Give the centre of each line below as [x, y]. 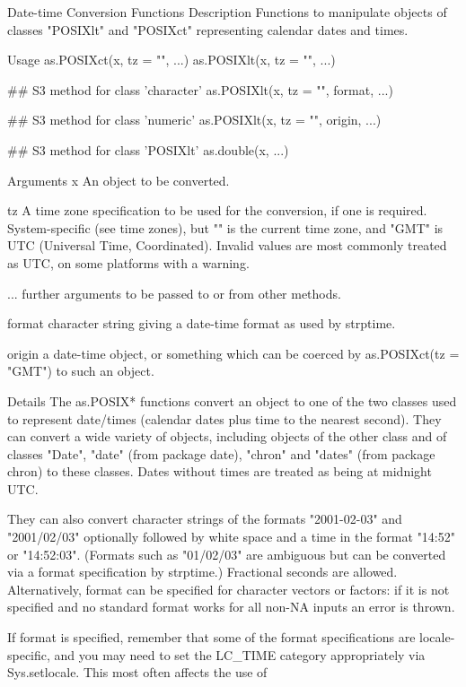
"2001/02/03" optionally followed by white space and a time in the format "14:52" [231, 537]
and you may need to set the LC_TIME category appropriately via [240, 654]
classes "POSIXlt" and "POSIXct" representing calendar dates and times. [208, 29]
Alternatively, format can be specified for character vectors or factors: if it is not [229, 589]
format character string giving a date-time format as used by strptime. [202, 323]
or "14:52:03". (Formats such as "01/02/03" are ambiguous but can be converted [227, 554]
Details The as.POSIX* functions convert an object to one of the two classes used [232, 400]
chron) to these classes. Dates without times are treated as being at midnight [220, 471]
